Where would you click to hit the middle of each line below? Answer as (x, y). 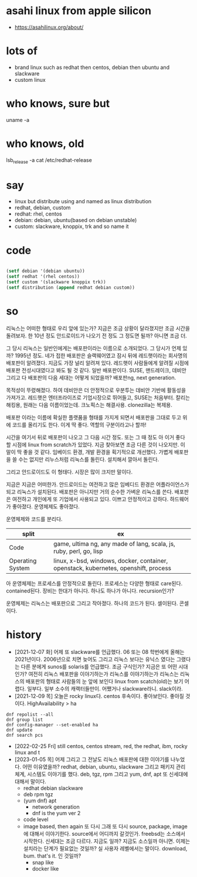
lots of (22, 51)
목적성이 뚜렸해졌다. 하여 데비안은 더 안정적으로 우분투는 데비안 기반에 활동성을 (96, 390)
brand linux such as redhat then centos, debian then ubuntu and (92, 67)
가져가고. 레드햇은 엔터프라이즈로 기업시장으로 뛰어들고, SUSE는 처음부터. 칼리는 (98, 397)
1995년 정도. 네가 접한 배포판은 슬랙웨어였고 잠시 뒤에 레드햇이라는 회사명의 (101, 355)
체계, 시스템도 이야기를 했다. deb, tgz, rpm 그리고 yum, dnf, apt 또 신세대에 (101, 774)
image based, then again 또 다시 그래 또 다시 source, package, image (105, 826)
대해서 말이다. (30, 781)
